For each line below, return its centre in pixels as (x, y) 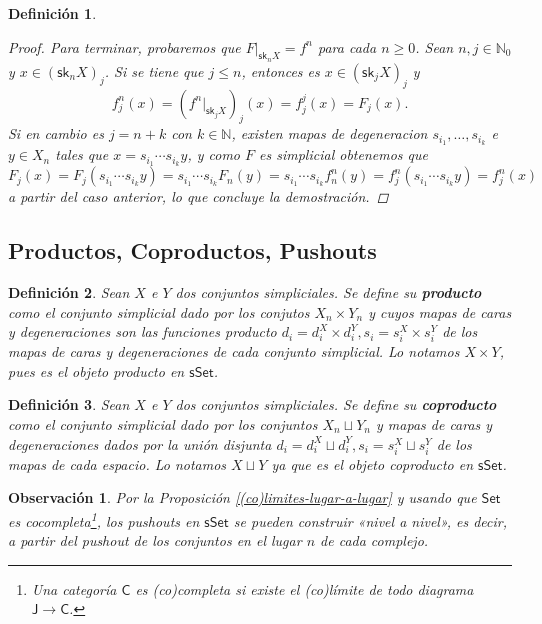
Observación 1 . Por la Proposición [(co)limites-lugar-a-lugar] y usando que (242, 497)
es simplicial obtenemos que (343, 154)
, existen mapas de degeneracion (329, 133)
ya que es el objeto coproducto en (372, 463)
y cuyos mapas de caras (440, 311)
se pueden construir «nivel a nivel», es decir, (370, 520)
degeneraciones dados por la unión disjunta (140, 443)
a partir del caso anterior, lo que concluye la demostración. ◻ (198, 196)
